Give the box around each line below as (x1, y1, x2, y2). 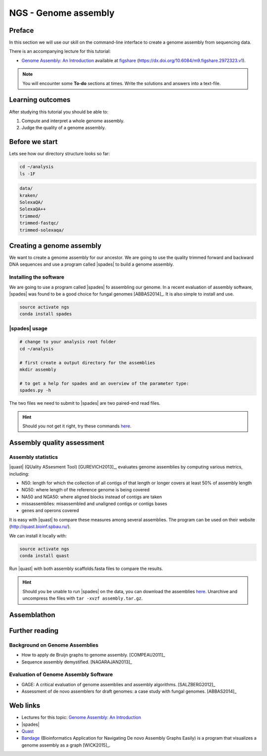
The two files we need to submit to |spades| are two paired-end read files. (9, 400, 161, 406)
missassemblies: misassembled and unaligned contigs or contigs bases (21, 501, 168, 507)
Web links (9, 702, 41, 710)
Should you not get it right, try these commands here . (22, 423, 132, 429)
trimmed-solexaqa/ (19, 227, 64, 233)
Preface (9, 26, 34, 35)
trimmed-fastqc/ (19, 220, 59, 226)
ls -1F (19, 171, 36, 177)
